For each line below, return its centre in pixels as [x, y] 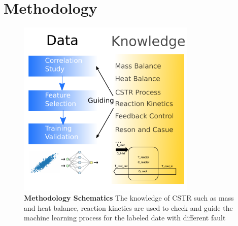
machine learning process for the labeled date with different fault [125, 218]
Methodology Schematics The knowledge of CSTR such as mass [129, 197]
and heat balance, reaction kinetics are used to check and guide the [128, 207]
